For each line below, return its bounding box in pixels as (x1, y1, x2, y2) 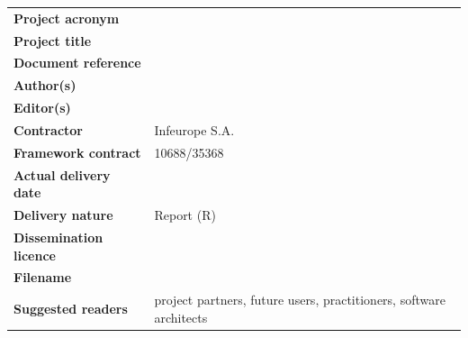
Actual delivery (13, 165, 111, 184)
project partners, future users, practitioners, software (154, 290, 445, 309)
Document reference (13, 53, 141, 72)
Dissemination (13, 227, 103, 246)
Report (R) (154, 206, 216, 224)
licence (13, 245, 56, 264)
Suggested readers (13, 299, 128, 318)
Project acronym (13, 8, 120, 27)
